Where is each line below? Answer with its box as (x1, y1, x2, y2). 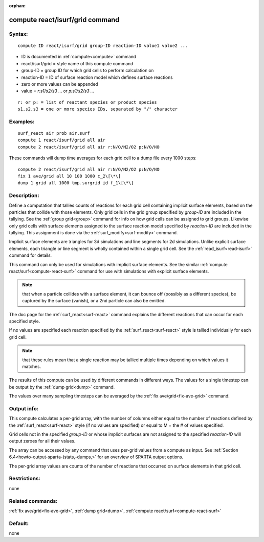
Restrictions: (9, 475, 41, 482)
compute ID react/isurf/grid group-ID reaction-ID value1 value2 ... (18, 43, 188, 49)
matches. (22, 363, 41, 370)
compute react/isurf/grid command (9, 15, 120, 24)
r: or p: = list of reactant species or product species (18, 99, 157, 105)
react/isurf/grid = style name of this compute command (21, 60, 133, 66)
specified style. (9, 319, 40, 324)
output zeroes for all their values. (9, 438, 76, 444)
